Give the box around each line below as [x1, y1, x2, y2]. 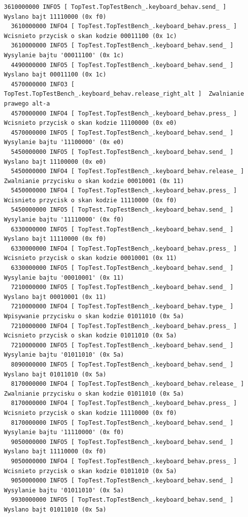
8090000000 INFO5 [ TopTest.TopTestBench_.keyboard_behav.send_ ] [11, 361, 234, 368]
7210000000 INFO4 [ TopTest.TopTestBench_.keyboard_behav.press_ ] [11, 322, 237, 330]
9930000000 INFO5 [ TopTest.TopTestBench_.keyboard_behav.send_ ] [11, 496, 234, 504]
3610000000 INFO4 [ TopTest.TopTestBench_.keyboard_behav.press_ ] [11, 23, 237, 30]
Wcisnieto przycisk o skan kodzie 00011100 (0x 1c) [4, 32, 177, 39]
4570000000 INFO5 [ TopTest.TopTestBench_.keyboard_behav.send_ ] [11, 129, 234, 136]
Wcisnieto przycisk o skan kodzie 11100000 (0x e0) [4, 119, 177, 127]
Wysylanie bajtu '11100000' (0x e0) [4, 139, 124, 146]
